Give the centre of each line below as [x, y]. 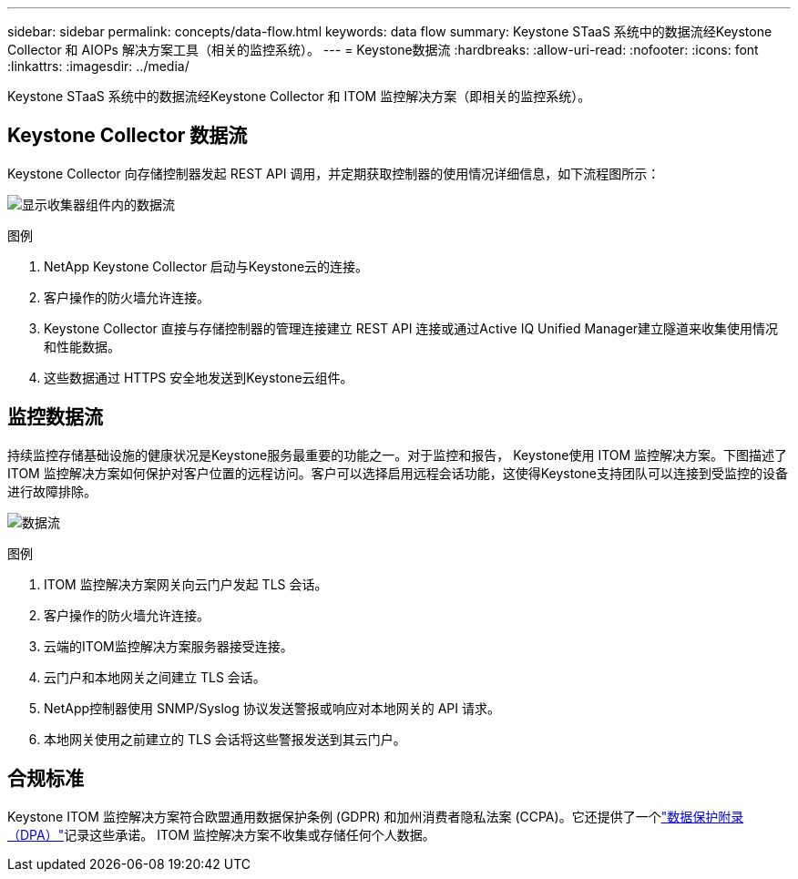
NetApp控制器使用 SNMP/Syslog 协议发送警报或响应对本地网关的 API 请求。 [272, 708]
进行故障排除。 [52, 491]
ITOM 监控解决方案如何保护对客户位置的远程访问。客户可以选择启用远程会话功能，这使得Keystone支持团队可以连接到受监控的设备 [398, 473]
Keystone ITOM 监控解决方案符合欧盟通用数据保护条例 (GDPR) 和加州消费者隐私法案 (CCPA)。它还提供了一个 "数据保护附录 [376, 816]
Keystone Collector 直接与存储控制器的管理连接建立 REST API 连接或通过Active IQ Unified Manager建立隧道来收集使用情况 [411, 328]
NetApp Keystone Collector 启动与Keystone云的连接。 [206, 266]
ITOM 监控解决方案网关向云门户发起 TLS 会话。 [186, 584]
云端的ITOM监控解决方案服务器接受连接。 [169, 646]
